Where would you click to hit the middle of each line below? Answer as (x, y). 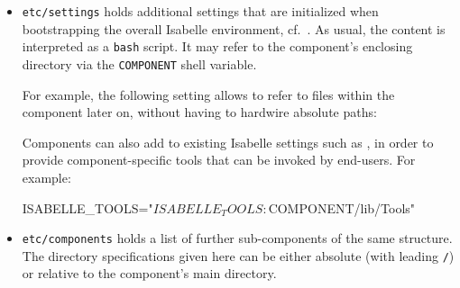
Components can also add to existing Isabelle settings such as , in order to (228, 142)
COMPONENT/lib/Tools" (342, 207)
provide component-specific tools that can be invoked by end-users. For (219, 160)
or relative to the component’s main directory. (149, 273)
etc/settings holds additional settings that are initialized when (200, 11)
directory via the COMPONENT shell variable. (139, 63)
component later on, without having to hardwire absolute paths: (199, 112)
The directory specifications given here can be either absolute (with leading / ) (238, 255)
